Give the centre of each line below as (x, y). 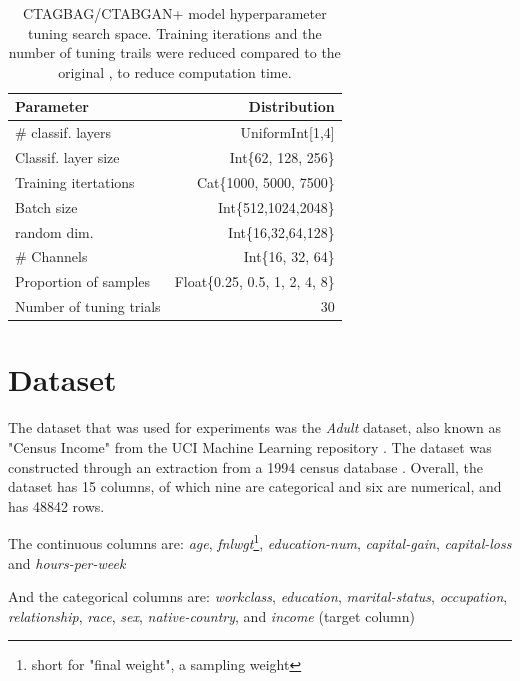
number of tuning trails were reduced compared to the (174, 52)
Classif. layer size (67, 157)
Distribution (291, 106)
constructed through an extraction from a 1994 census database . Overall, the (245, 466)
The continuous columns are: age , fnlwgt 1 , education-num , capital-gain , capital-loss (260, 541)
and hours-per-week (67, 562)
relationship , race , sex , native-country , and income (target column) (211, 615)
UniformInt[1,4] (287, 132)
